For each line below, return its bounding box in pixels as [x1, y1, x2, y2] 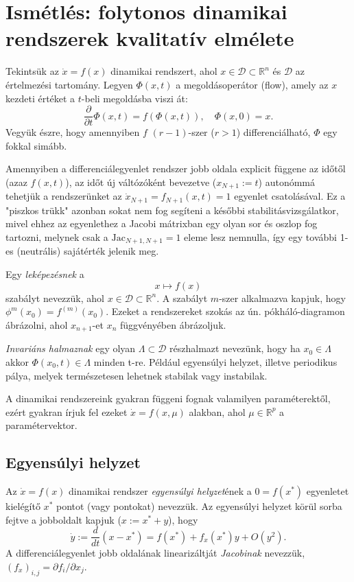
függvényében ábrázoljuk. [119, 317, 226, 331]
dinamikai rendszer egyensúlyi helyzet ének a [69, 484, 252, 498]
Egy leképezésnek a [5, 267, 84, 281]
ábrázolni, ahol [5, 317, 68, 331]
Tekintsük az [5, 64, 59, 78]
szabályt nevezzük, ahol [5, 290, 104, 305]
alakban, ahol [189, 404, 246, 419]
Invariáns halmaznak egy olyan [5, 341, 136, 356]
